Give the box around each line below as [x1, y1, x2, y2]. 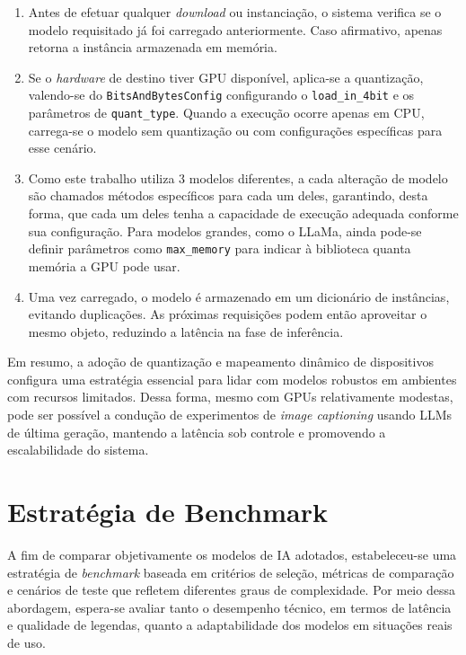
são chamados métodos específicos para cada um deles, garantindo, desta [28, 186, 428, 205]
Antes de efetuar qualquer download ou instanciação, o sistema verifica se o [28, 3, 442, 21]
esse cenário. [28, 138, 97, 157]
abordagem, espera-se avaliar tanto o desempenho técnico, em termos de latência [7, 597, 452, 616]
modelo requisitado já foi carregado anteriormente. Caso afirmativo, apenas [28, 20, 443, 39]
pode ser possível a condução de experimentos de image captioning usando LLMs [7, 405, 453, 424]
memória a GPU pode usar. [28, 256, 180, 275]
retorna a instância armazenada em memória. [28, 38, 277, 57]
